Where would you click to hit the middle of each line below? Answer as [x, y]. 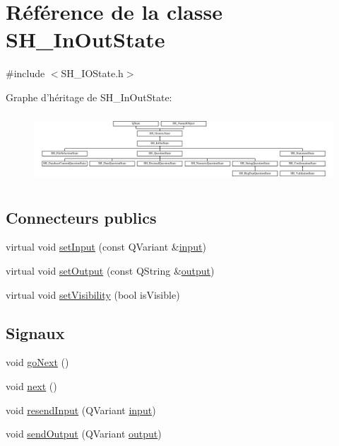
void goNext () [37, 362]
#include [25, 73]
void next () [31, 385]
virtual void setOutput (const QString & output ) [110, 270]
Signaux [35, 332]
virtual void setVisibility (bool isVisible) [93, 294]
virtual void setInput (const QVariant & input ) [106, 247]
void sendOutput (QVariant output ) [84, 434]
